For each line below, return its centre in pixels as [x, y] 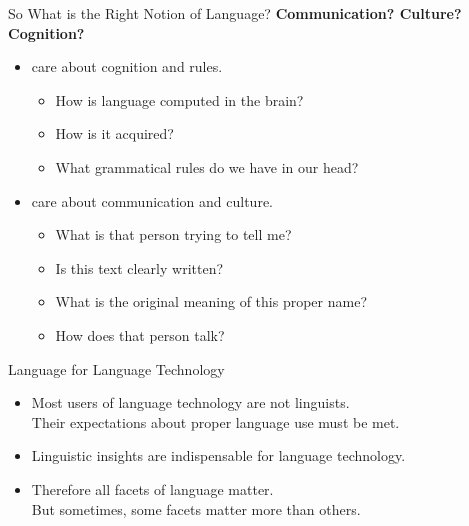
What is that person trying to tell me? [173, 234]
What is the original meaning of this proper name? [211, 301]
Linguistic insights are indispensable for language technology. [218, 455]
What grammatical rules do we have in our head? [207, 166]
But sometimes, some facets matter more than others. [196, 508]
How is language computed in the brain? [179, 99]
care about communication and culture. [152, 200]
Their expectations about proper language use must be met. [215, 421]
